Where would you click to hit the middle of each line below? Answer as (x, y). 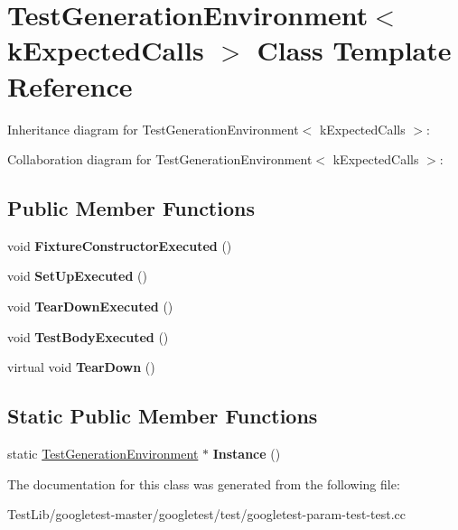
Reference (70, 85)
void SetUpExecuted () (77, 276)
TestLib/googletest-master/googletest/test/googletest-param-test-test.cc (207, 514)
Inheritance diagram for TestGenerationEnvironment (153, 129)
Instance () (247, 454)
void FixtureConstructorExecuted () (120, 245)
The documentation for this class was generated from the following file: (204, 484)
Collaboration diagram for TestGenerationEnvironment (160, 159)
